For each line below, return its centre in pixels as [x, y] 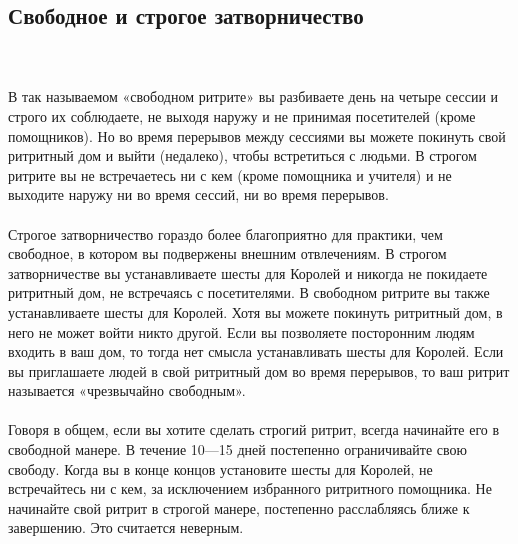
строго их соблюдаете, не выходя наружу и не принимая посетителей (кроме [242, 115]
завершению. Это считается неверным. [126, 527]
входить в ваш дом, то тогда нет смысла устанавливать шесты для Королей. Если [256, 351]
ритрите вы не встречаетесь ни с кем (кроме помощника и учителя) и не [230, 174]
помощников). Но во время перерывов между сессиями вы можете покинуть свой [257, 135]
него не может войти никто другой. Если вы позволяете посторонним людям [241, 331]
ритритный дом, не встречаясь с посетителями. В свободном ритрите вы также [249, 292]
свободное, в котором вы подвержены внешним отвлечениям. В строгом [227, 253]
